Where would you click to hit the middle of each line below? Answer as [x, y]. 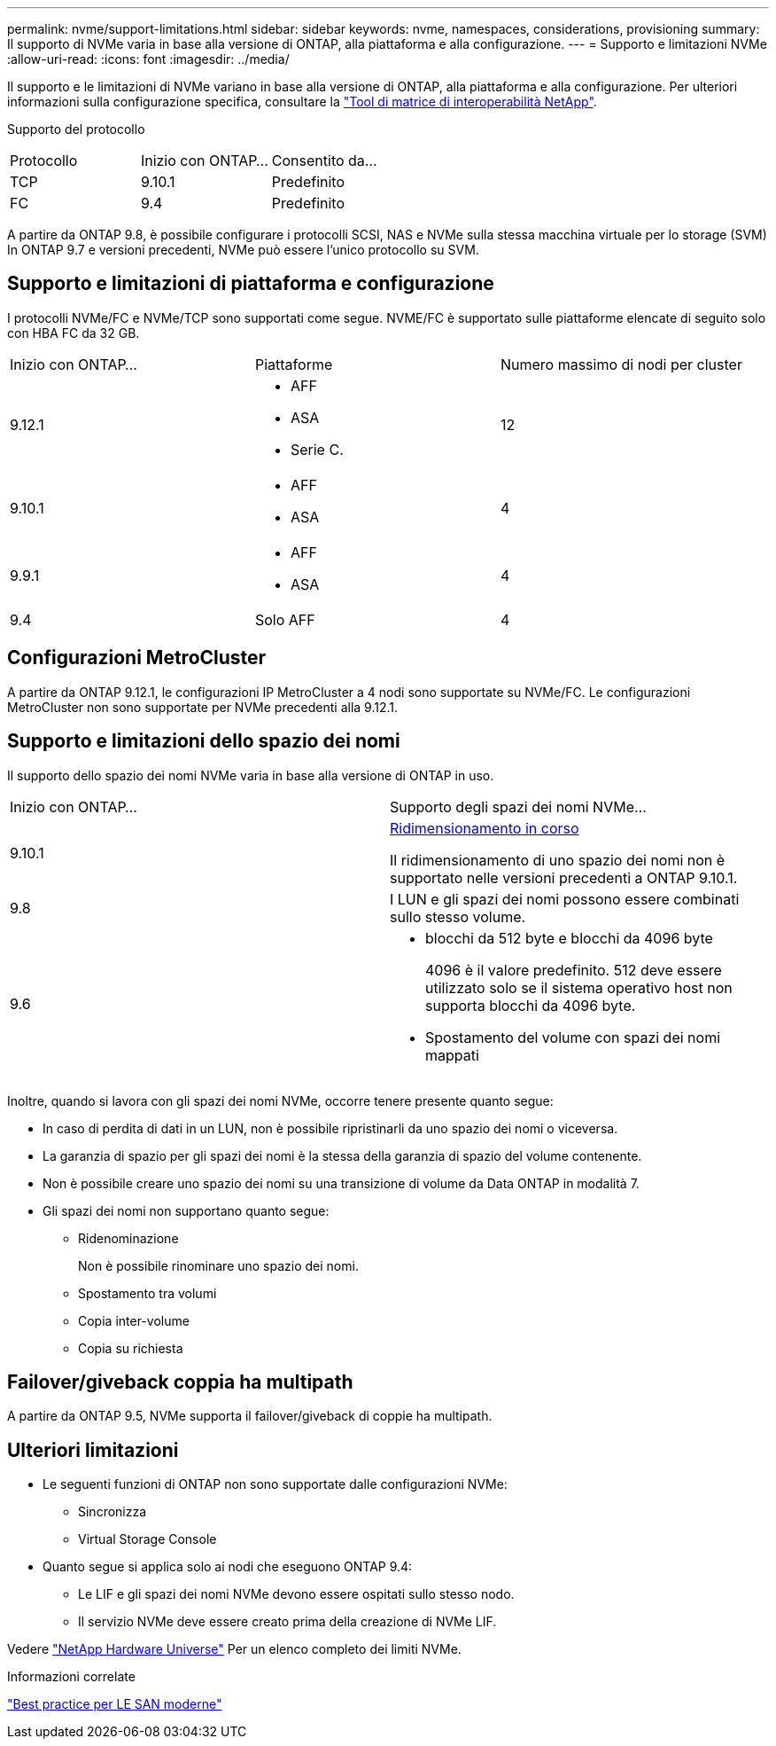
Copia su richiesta [131, 1348]
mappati [452, 1055]
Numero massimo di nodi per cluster [621, 364]
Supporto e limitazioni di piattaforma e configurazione [251, 284]
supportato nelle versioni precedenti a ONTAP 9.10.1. [564, 877]
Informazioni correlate [71, 1677]
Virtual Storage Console [147, 1539]
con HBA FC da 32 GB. [74, 333]
